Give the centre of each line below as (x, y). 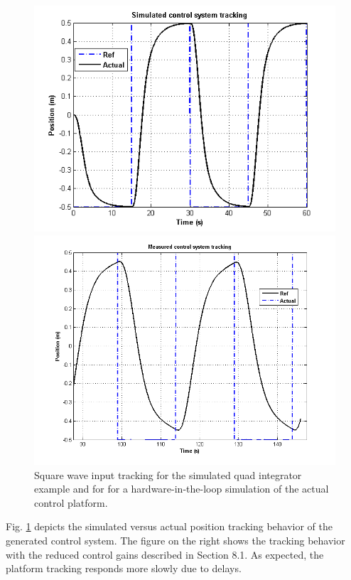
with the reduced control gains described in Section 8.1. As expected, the (165, 554)
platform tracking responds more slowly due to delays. (124, 568)
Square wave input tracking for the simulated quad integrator (168, 474)
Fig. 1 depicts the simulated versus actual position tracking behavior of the (169, 526)
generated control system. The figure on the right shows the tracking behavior (175, 540)
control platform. (71, 502)
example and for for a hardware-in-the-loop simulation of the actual (182, 489)
